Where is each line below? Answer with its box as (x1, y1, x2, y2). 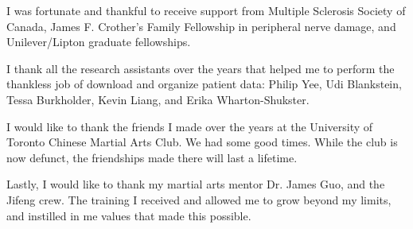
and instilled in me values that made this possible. (6, 207, 251, 223)
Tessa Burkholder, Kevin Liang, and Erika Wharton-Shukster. (6, 91, 310, 107)
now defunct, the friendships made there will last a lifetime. (6, 149, 298, 165)
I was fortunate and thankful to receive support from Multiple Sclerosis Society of (6, 2, 406, 18)
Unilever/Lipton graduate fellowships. (6, 33, 191, 50)
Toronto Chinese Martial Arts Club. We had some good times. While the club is (6, 134, 398, 150)
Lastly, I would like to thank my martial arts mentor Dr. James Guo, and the (6, 176, 385, 192)
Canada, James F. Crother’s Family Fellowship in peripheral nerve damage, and (6, 17, 396, 34)
